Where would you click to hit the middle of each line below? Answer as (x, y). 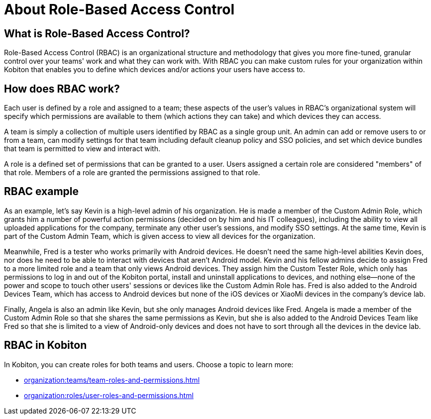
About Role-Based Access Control (119, 9)
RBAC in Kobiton (46, 345)
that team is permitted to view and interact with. (82, 149)
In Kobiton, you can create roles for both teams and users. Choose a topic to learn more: (149, 364)
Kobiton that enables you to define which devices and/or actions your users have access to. (155, 70)
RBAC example (42, 192)
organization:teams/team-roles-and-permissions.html (112, 380)
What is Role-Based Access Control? (97, 33)
